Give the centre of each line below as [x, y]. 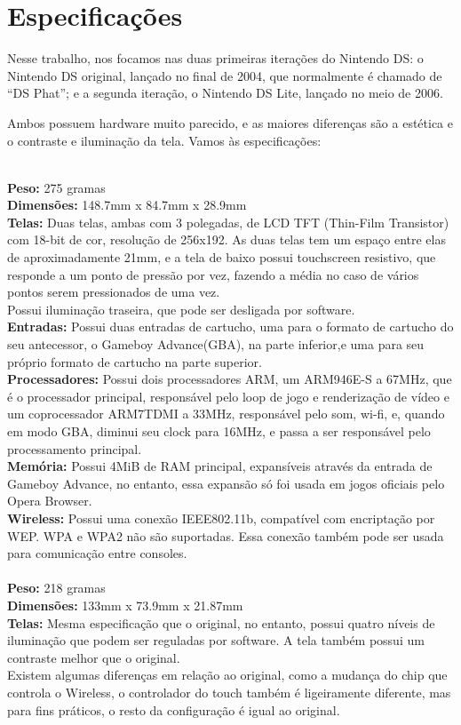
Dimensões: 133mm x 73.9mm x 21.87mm [125, 605]
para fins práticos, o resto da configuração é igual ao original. [174, 709]
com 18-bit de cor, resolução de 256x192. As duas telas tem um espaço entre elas [227, 239]
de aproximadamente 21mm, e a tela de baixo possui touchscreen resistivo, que [222, 257]
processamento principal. [75, 448]
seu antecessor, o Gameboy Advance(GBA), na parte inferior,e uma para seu [216, 344]
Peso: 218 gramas [56, 588]
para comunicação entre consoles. [97, 553]
